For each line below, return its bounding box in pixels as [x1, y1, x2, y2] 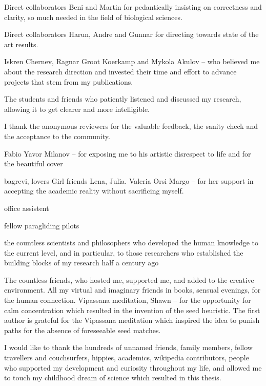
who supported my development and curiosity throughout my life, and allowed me [4, 362, 262, 373]
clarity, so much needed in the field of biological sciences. [4, 11, 182, 22]
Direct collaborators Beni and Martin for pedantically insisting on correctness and [4, 2, 262, 12]
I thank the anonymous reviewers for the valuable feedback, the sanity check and [4, 121, 258, 131]
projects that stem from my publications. [4, 76, 133, 87]
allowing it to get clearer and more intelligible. [4, 103, 150, 114]
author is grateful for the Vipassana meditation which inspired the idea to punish [4, 315, 260, 325]
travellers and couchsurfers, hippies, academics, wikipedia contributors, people [4, 352, 249, 363]
